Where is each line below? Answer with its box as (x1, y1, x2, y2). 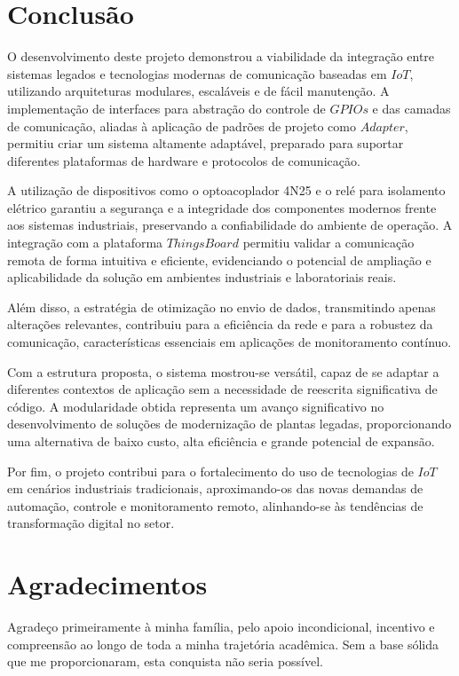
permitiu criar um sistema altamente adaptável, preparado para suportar (7, 134, 404, 153)
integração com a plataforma (7, 233, 163, 252)
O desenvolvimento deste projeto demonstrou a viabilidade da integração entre (7, 47, 435, 66)
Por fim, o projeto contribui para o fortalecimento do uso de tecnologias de (7, 461, 414, 480)
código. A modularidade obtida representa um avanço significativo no (7, 397, 384, 415)
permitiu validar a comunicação (242, 233, 415, 252)
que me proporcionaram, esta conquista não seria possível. (7, 652, 323, 671)
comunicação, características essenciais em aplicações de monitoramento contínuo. (7, 333, 452, 351)
